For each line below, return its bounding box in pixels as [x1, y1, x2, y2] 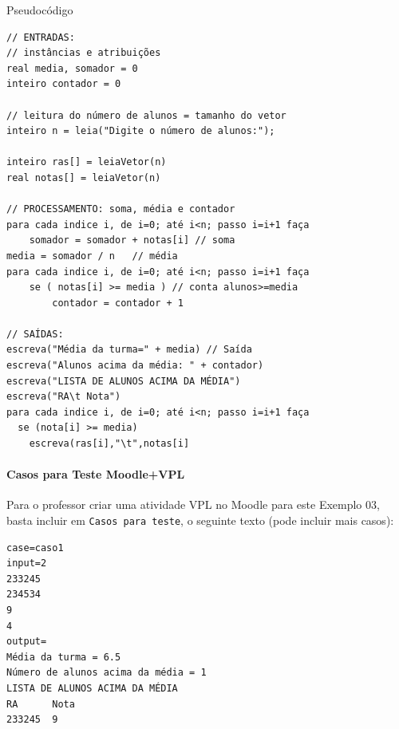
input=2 [6, 558, 47, 569]
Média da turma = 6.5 [6, 651, 121, 663]
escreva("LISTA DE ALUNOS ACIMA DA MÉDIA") [6, 375, 241, 387]
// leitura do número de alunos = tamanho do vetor [6, 109, 286, 121]
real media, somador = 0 [6, 62, 138, 74]
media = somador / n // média [6, 250, 178, 262]
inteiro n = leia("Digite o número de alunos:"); [6, 125, 275, 137]
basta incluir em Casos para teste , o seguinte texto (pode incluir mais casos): [6, 512, 394, 529]
